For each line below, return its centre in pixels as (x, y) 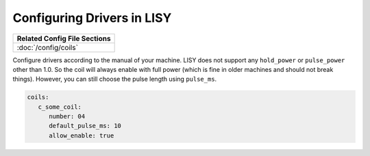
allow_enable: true (82, 135)
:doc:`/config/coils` (48, 47)
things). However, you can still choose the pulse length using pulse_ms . (115, 79)
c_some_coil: (60, 107)
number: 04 (67, 117)
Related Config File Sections (64, 38)
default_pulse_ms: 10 (85, 126)
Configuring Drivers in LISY (92, 18)
